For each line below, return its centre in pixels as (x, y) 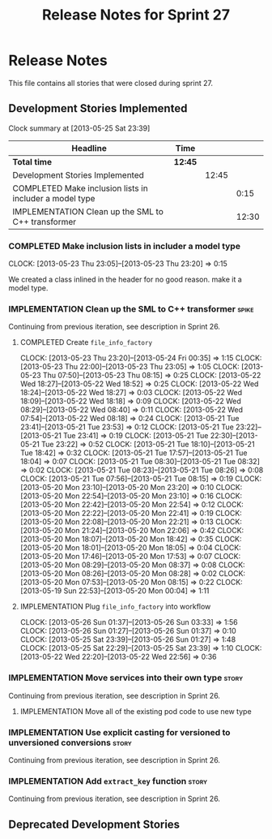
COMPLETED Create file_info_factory (86, 342)
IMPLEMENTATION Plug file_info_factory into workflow (115, 607)
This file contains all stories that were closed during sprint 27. (110, 83)
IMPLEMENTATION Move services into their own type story (126, 678)
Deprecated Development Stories (94, 824)
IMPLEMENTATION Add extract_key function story (108, 781)
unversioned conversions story (70, 742)
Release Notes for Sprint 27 (136, 15)
